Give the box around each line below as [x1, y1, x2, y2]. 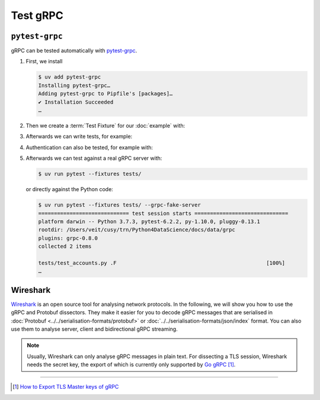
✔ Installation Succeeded [38, 98, 114, 105]
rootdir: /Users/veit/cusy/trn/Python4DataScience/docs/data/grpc [38, 227, 235, 233]
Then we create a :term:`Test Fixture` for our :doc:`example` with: [25, 122, 185, 129]
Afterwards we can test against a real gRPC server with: [25, 154, 162, 162]
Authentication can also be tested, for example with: [25, 144, 153, 151]
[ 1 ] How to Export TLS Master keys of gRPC [12, 383, 119, 391]
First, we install [25, 58, 63, 65]
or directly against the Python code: [25, 186, 114, 193]
